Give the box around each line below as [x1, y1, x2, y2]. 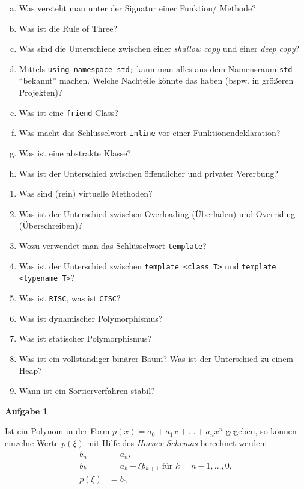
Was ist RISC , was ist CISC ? [19, 291, 121, 304]
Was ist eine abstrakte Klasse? [19, 146, 132, 159]
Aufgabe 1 [5, 404, 48, 417]
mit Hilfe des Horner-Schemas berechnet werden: [87, 436, 267, 449]
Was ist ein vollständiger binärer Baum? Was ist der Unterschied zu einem [19, 352, 294, 364]
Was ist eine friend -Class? [19, 106, 118, 118]
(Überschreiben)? [19, 219, 82, 232]
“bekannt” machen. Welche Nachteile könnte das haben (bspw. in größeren [19, 74, 294, 87]
